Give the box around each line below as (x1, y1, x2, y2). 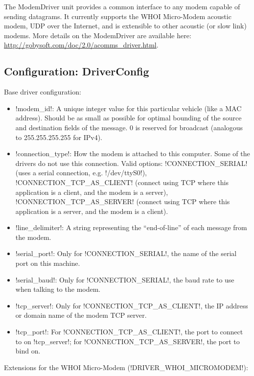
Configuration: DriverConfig (4, 64, 149, 79)
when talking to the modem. (15, 284, 101, 294)
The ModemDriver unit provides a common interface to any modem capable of (4, 1, 240, 11)
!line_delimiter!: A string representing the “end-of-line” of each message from (15, 222, 247, 233)
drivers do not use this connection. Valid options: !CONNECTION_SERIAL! (15, 158, 248, 168)
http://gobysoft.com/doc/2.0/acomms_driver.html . (4, 40, 159, 50)
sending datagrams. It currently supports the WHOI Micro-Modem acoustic (4, 11, 231, 21)
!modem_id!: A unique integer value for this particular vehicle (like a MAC (15, 103, 242, 113)
